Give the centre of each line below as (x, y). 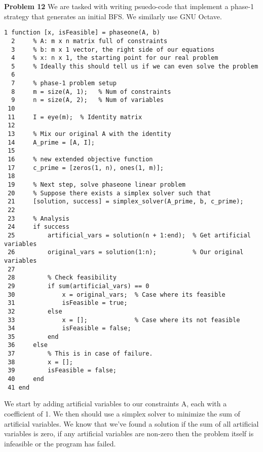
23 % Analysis (39, 218)
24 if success (39, 227)
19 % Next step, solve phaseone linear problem (97, 185)
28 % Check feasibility (62, 278)
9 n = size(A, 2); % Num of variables (87, 100)
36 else (28, 345)
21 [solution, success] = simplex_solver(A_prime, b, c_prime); (126, 202)
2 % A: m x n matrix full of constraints (89, 41)
